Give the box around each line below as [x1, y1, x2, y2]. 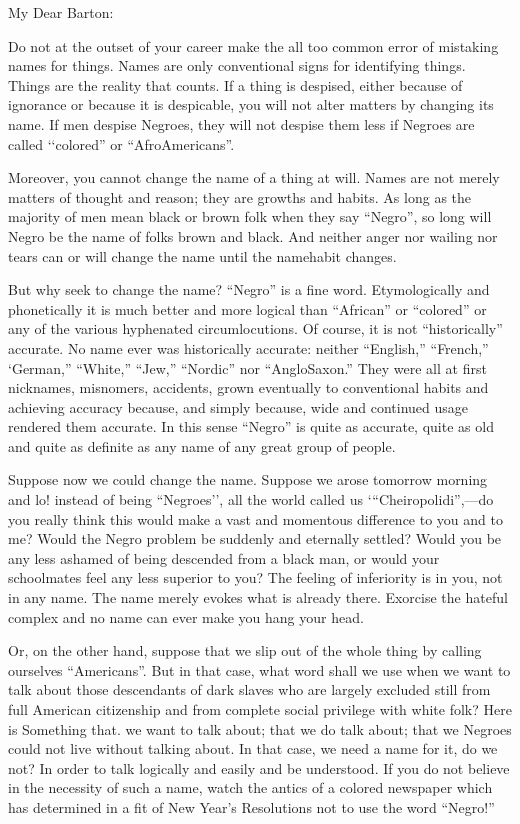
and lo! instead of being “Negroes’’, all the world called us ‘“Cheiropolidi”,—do [8, 489, 494, 510]
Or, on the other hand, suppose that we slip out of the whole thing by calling [8, 640, 482, 661]
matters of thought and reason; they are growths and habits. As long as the [8, 186, 472, 207]
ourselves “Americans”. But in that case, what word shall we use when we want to [8, 659, 511, 680]
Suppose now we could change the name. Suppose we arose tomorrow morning [8, 469, 488, 490]
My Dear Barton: [8, 2, 114, 22]
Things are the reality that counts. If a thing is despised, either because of [8, 74, 463, 95]
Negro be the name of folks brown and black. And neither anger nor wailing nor [8, 225, 498, 246]
